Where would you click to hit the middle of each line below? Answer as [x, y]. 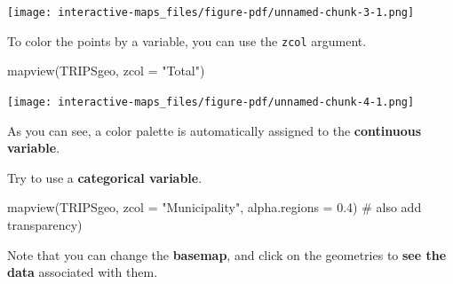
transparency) [45, 224]
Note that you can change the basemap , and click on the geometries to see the [227, 254]
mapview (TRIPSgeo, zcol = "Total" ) [106, 71]
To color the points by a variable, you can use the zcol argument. [187, 40]
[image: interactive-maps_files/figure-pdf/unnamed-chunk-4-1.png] [211, 102]
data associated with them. [83, 272]
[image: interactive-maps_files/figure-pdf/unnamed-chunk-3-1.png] [211, 12]
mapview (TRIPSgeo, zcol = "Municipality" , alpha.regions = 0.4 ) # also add [215, 207]
